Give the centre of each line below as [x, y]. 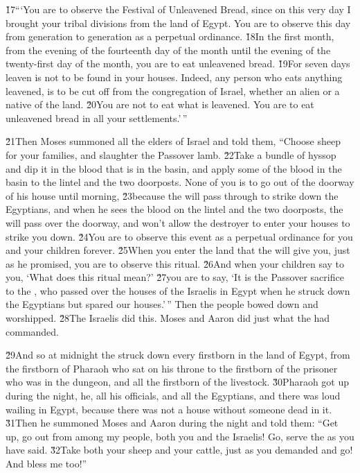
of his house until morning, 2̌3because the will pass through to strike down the [172, 195]
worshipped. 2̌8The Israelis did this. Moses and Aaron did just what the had [168, 318]
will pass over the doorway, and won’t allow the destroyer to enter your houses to [178, 222]
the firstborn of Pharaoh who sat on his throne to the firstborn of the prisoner [172, 368]
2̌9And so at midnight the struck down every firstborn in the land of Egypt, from [178, 355]
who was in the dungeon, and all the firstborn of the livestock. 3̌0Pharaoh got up [178, 382]
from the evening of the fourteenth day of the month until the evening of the [168, 50]
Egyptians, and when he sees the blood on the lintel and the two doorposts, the [174, 209]
